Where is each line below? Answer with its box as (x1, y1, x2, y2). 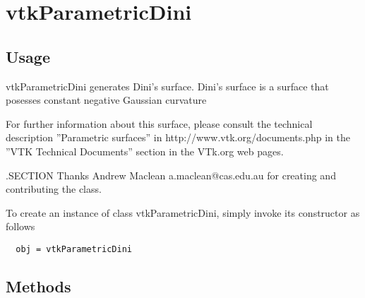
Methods (6, 275, 71, 297)
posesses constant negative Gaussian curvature (6, 93, 207, 107)
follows (6, 219, 35, 234)
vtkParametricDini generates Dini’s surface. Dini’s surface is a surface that (6, 78, 329, 93)
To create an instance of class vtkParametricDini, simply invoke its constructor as (6, 205, 360, 220)
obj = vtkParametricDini (16, 244, 132, 254)
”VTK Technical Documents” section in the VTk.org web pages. (6, 143, 284, 158)
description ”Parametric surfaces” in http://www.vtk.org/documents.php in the (6, 130, 351, 145)
